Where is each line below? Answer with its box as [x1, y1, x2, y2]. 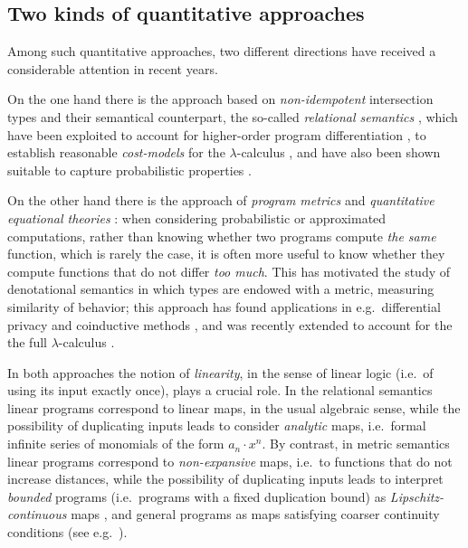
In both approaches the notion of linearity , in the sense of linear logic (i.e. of [7, 363, 434, 382]
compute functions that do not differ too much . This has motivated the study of [7, 261, 451, 280]
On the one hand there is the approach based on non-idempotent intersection [7, 90, 434, 109]
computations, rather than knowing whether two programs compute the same [7, 226, 436, 245]
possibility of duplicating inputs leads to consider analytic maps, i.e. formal [7, 416, 426, 435]
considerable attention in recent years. [7, 59, 218, 78]
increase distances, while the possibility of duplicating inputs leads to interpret [7, 469, 444, 488]
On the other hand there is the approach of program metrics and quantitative [7, 191, 435, 210]
